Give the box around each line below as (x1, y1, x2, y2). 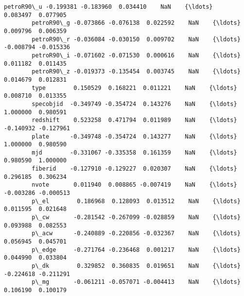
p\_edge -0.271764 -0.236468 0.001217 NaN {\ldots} (32, 246, 241, 253)
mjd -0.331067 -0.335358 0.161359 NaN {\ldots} (32, 149, 237, 156)
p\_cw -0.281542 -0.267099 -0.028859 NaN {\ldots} (32, 214, 241, 221)
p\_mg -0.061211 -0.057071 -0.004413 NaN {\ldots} (32, 279, 241, 286)
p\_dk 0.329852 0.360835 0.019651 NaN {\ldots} (32, 262, 241, 269)
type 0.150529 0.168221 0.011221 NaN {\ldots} (32, 84, 237, 91)
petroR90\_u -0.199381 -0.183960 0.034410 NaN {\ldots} (4, 3, 213, 10)
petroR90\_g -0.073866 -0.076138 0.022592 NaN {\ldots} (32, 19, 241, 27)
